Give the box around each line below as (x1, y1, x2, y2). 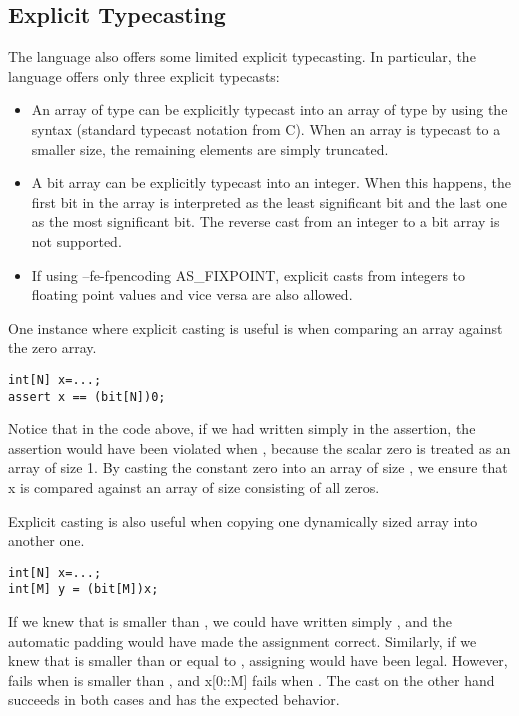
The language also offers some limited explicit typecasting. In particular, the (8, 46, 476, 67)
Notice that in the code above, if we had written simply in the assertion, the (8, 418, 476, 439)
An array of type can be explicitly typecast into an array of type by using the (31, 99, 508, 120)
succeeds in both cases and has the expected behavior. (8, 689, 340, 710)
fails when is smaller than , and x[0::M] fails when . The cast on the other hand (8, 669, 495, 690)
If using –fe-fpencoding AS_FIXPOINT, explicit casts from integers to (31, 264, 466, 285)
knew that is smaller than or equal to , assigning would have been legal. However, (8, 650, 508, 671)
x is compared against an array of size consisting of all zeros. (8, 477, 380, 498)
